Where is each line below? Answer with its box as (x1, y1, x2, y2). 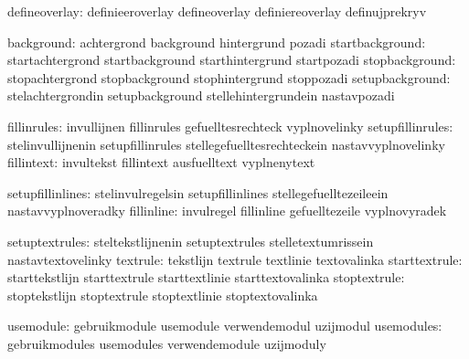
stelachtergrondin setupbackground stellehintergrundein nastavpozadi (7, 86, 395, 105)
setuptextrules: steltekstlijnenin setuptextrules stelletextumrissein (7, 231, 374, 250)
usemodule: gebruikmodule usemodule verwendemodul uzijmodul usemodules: (7, 316, 442, 335)
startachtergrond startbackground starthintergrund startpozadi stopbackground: (7, 50, 456, 69)
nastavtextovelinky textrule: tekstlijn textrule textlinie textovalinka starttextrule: (7, 249, 463, 269)
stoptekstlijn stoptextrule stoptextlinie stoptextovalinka (7, 285, 318, 304)
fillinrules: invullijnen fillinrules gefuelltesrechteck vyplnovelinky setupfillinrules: (7, 116, 453, 135)
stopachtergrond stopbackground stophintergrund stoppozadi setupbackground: (7, 68, 451, 87)
